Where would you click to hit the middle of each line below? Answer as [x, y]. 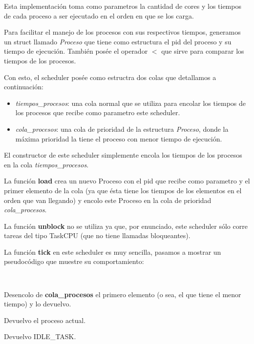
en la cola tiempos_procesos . [46, 164]
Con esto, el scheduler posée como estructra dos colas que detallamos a [110, 77]
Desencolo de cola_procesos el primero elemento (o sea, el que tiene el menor [123, 294]
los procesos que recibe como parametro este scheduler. [98, 112]
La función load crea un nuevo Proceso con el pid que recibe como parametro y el [127, 181]
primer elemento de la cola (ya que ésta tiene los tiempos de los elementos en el [123, 190]
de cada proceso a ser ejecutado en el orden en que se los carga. [99, 15]
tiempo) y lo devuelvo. [38, 304]
